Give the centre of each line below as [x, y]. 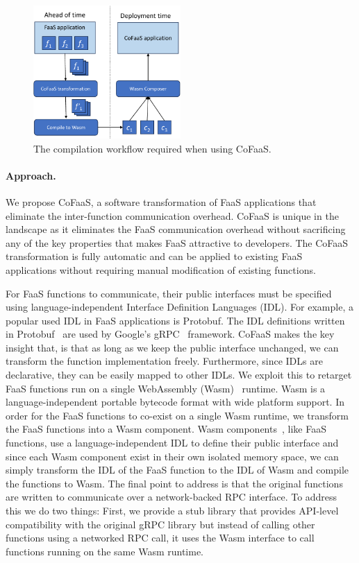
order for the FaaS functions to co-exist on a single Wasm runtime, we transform [177, 415]
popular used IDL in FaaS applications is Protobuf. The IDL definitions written [175, 320]
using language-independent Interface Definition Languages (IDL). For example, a [179, 307]
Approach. [31, 175]
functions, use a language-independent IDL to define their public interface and [172, 443]
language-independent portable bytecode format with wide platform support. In [175, 402]
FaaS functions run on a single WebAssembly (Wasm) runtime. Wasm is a [166, 388]
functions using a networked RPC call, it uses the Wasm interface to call [160, 538]
